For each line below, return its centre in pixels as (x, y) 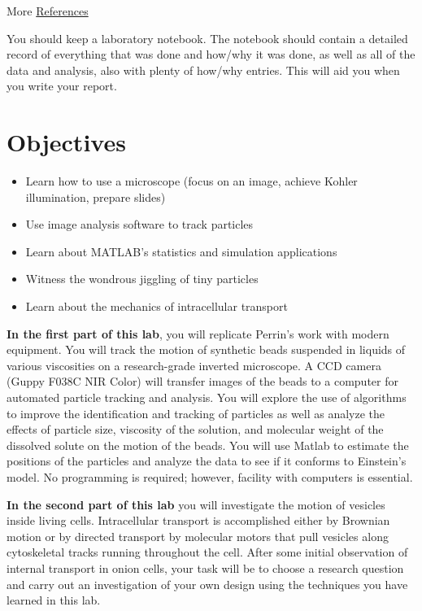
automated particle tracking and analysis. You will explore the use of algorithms (207, 397)
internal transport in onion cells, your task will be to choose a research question (205, 567)
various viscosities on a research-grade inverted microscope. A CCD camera (194, 365)
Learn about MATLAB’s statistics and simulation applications (181, 251)
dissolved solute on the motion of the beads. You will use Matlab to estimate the (208, 445)
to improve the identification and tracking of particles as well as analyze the (196, 413)
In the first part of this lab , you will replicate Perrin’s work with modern (198, 333)
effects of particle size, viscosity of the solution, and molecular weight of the (195, 429)
